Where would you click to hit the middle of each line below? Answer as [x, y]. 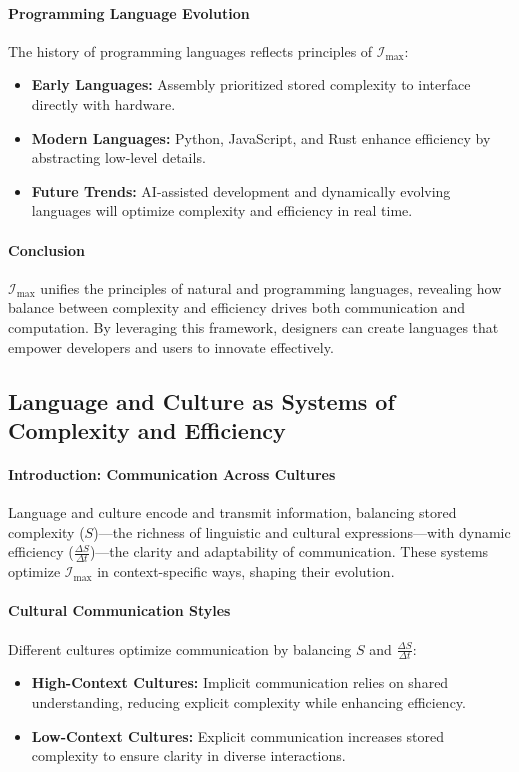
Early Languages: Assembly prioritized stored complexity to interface [251, 84]
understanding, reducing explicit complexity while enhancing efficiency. [248, 701]
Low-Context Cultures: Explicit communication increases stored [238, 735]
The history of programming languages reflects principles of [190, 50]
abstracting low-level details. [118, 157]
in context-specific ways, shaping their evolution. [246, 571]
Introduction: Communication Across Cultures [172, 473]
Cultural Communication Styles [119, 610]
